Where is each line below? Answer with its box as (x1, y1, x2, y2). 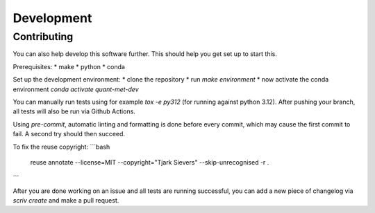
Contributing (12, 30, 74, 43)
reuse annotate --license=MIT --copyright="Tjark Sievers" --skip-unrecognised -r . (30, 158, 269, 166)
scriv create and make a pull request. (12, 196, 119, 205)
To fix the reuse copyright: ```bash (12, 142, 110, 151)
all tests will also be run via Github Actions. (12, 107, 135, 115)
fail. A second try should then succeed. (12, 130, 125, 138)
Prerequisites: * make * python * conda (12, 62, 125, 71)
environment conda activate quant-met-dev (12, 85, 139, 93)
